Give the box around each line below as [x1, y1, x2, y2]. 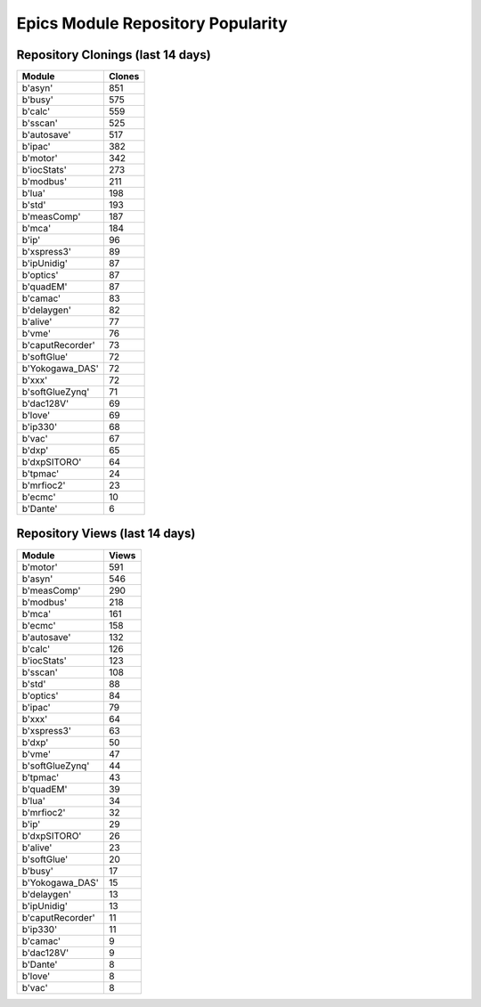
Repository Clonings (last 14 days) [16, 47, 211, 62]
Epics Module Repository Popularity [16, 13, 289, 33]
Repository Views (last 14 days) [16, 526, 196, 541]
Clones [108, 70, 140, 83]
